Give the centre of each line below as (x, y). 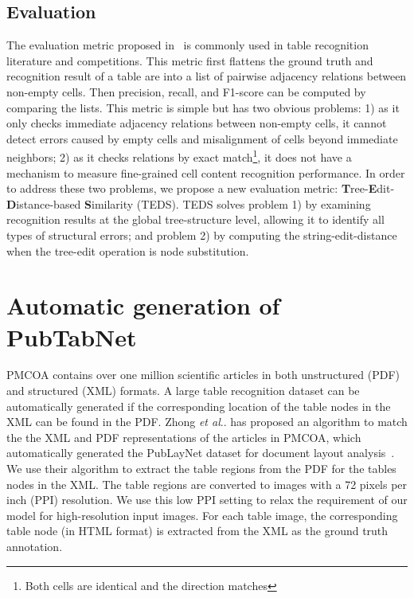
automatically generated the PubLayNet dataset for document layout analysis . (201, 453)
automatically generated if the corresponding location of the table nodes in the (199, 406)
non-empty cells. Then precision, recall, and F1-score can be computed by (186, 91)
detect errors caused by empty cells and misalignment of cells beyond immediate (202, 138)
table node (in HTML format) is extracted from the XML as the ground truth (197, 531)
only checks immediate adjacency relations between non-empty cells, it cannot (197, 123)
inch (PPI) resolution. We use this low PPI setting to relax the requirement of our (207, 500)
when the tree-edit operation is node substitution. (128, 250)
